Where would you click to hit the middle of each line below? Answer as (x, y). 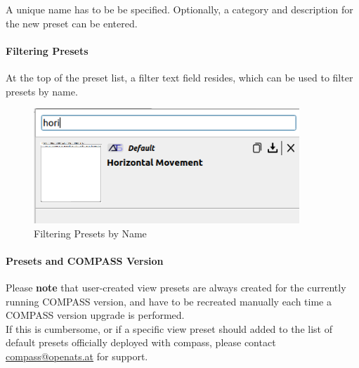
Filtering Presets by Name (90, 233)
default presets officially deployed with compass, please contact (141, 342)
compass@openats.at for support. (77, 356)
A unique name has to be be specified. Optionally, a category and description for (179, 9)
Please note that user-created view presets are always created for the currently (176, 288)
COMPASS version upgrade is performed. (95, 315)
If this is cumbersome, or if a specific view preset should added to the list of (169, 328)
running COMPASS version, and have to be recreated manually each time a (169, 301)
